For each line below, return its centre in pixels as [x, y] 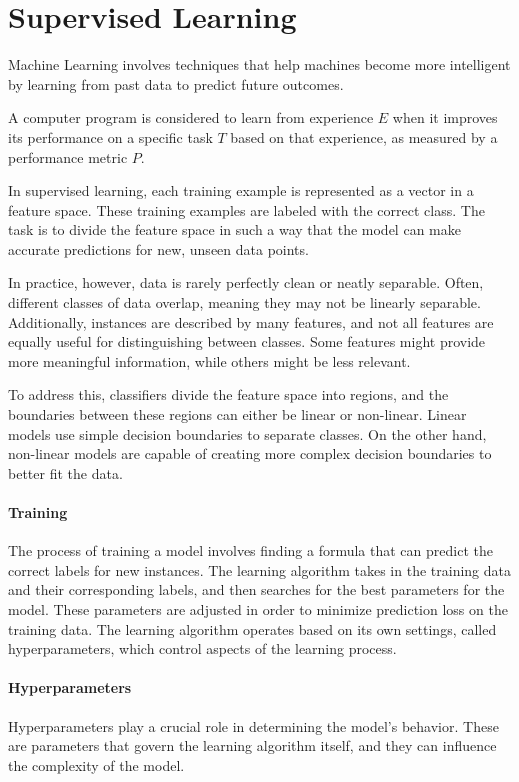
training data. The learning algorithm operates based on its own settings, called [252, 628]
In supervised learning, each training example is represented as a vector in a [241, 190]
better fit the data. [65, 472]
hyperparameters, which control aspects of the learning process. [202, 648]
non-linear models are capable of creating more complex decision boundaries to [250, 453]
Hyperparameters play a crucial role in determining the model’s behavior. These [253, 725]
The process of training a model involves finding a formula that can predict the [250, 550]
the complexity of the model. [96, 764]
